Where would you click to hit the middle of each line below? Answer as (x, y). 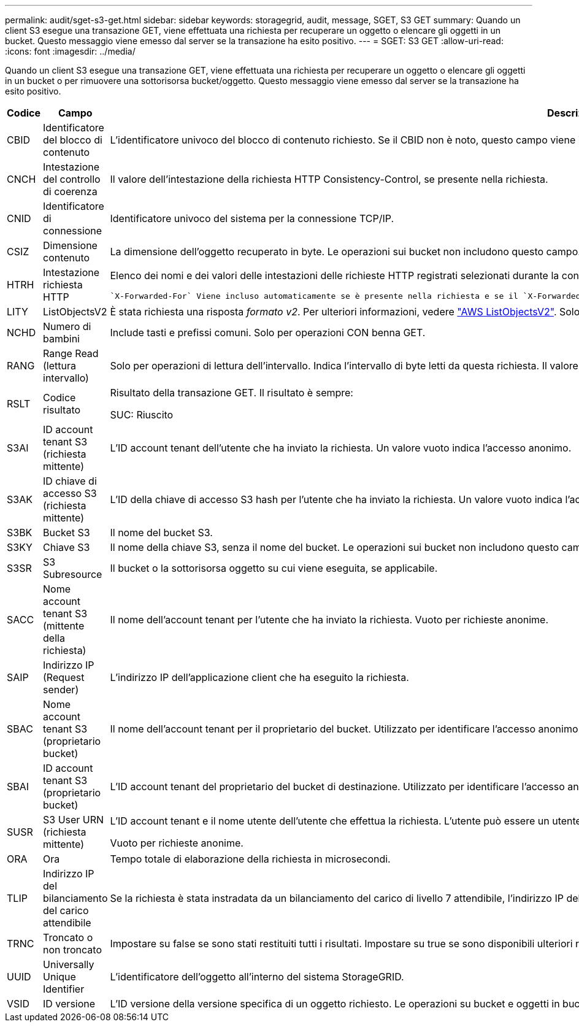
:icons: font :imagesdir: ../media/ (70, 51)
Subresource (73, 574)
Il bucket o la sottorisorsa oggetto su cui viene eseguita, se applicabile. (274, 568)
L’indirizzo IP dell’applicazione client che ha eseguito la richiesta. (259, 677)
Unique (59, 977)
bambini (61, 339)
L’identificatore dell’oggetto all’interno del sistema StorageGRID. (257, 977)
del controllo (72, 179)
